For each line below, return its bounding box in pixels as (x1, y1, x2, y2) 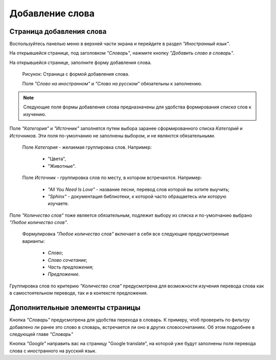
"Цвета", (48, 156, 66, 162)
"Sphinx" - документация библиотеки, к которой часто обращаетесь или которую (48, 193, 227, 199)
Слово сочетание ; (48, 257, 88, 263)
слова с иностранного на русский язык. (9, 348, 97, 354)
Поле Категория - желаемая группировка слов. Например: (22, 144, 152, 150)
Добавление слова (9, 8, 95, 19)
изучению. (23, 111, 47, 117)
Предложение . (48, 271, 80, 277)
